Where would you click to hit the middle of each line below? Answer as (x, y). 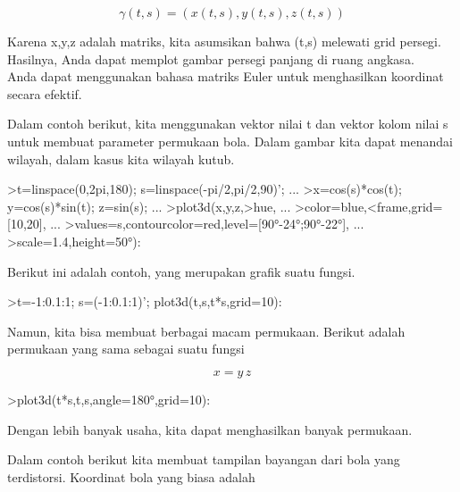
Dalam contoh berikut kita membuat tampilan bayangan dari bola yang (204, 459)
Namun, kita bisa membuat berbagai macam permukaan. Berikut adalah (206, 331)
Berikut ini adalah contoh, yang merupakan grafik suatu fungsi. (181, 271)
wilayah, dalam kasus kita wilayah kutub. (121, 158)
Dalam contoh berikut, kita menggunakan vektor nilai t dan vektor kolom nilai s (228, 124)
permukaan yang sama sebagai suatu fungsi (126, 349)
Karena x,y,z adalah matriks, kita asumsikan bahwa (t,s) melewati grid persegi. (224, 41)
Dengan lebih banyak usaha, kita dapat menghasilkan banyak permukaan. (210, 429)
